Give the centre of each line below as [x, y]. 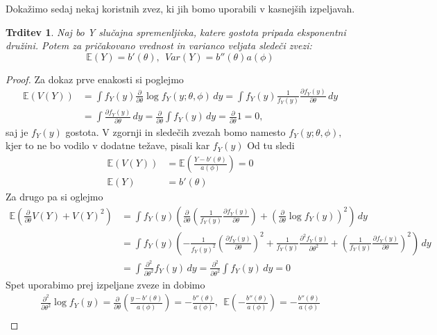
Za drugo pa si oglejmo [54, 197]
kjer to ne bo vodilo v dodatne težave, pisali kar [108, 145]
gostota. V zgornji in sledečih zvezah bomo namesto [175, 131]
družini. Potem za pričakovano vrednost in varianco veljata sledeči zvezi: [159, 45]
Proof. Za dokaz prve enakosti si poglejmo [95, 79]
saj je [17, 131]
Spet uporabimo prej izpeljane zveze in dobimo [105, 284]
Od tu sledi [271, 145]
